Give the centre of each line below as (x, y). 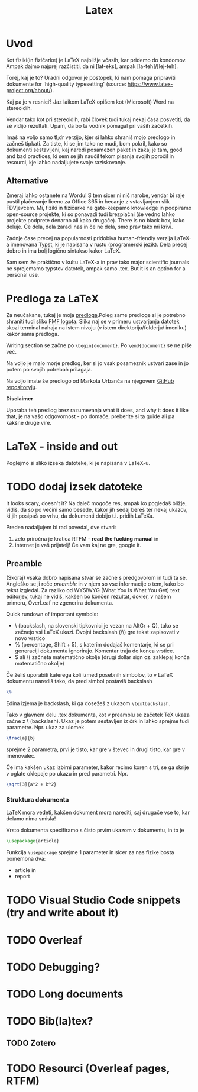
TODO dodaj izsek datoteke (74, 487)
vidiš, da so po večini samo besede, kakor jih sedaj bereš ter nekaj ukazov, (97, 509)
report (22, 877)
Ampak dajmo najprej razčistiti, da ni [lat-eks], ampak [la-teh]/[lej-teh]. (92, 66)
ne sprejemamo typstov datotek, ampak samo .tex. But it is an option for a (96, 268)
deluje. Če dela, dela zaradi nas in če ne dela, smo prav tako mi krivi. (90, 227)
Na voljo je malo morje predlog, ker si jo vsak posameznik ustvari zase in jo (98, 363)
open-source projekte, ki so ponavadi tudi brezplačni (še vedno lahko (91, 214)
